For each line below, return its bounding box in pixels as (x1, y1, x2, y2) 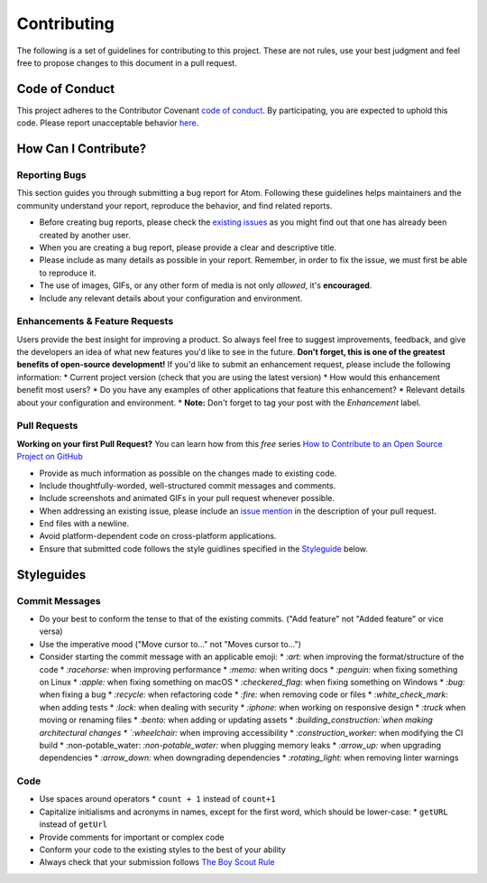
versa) (39, 626, 63, 637)
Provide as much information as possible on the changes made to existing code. (39, 468, 337, 479)
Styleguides (16, 567, 87, 582)
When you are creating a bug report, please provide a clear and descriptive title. (39, 242, 337, 253)
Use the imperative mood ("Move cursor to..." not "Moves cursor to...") (39, 638, 302, 649)
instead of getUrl (39, 819, 108, 830)
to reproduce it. (39, 267, 96, 278)
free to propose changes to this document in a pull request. (16, 57, 238, 68)
